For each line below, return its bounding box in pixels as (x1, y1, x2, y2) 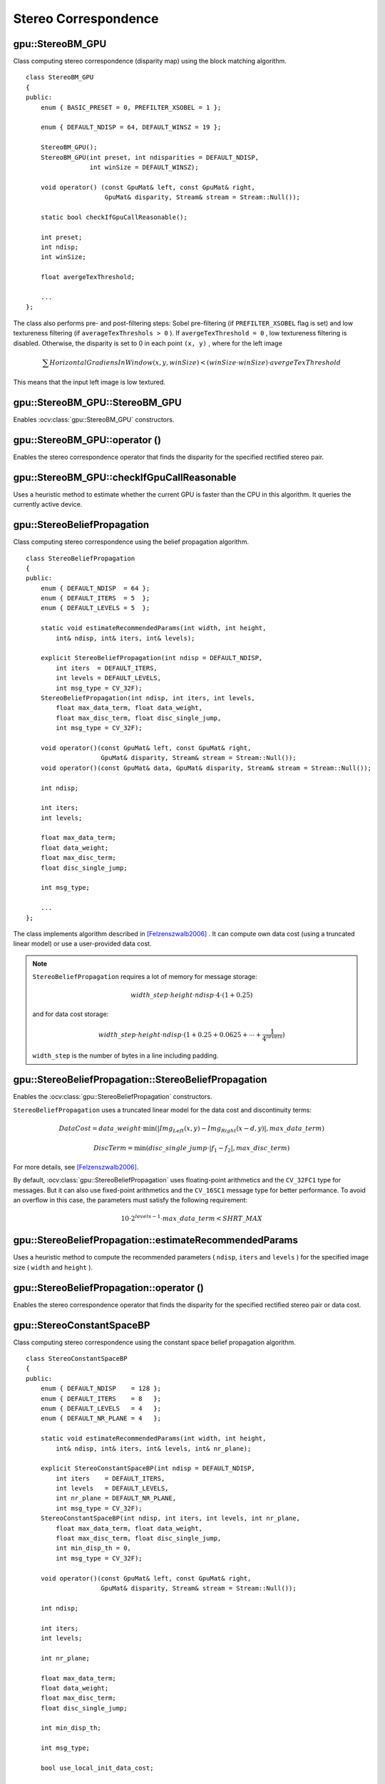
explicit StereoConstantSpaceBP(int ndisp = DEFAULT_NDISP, (40, 1464, 256, 1473)
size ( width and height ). (13, 1263, 93, 1272)
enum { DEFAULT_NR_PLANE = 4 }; (40, 1414, 162, 1423)
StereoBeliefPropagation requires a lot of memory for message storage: (32, 973, 258, 981)
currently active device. (13, 500, 83, 509)
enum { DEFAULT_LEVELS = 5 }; (40, 604, 150, 612)
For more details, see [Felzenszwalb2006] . (13, 1162, 139, 1171)
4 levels (262, 1033, 283, 1043)
